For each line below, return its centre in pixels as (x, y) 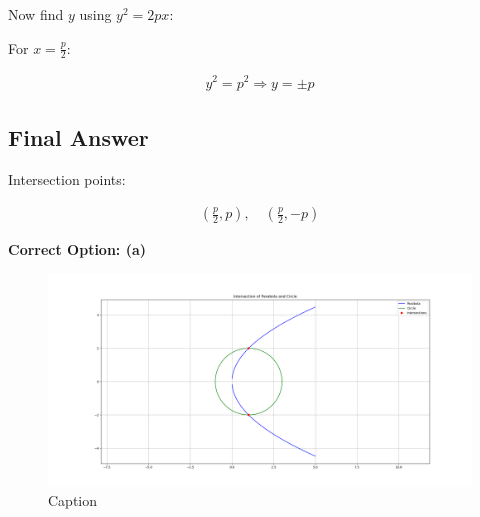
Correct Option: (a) (77, 249)
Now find (36, 14)
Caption (73, 500)
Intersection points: (67, 178)
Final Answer (78, 136)
